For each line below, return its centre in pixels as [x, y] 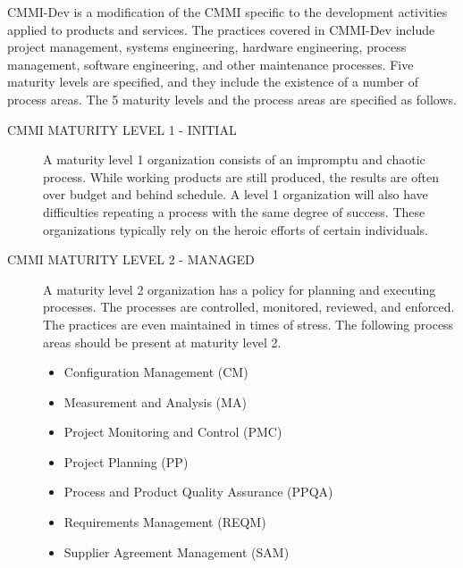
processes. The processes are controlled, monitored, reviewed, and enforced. [249, 307]
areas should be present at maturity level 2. [162, 342]
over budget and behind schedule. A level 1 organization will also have [236, 194]
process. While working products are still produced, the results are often [241, 176]
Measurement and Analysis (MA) [155, 401]
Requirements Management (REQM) [165, 522]
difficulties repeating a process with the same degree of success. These [234, 211]
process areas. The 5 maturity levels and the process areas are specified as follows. [232, 99]
